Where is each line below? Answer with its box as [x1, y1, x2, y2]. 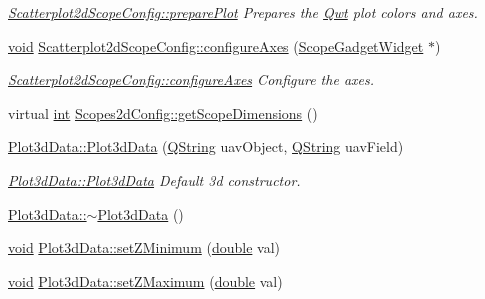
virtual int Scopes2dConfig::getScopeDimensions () [8, 102, 318, 123]
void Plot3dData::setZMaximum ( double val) [8, 270, 283, 291]
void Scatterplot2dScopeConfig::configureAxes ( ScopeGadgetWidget [8, 35, 424, 56]
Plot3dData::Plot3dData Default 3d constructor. [8, 169, 301, 190]
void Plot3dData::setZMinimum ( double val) [8, 237, 280, 258]
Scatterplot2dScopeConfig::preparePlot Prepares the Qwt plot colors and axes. [8, 2, 478, 22]
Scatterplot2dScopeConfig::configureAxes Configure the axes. [8, 69, 374, 90]
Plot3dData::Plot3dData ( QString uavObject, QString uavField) [8, 136, 404, 157]
